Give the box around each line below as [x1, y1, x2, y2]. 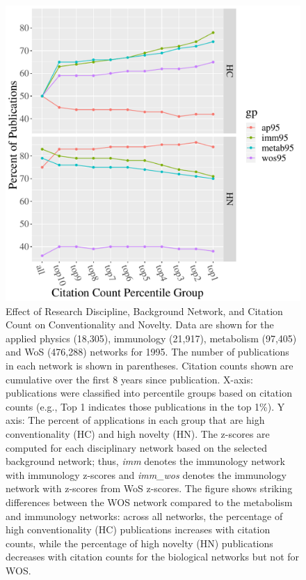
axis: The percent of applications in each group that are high [6, 413, 265, 427]
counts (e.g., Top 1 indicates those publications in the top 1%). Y [6, 399, 285, 413]
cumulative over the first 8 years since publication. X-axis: [6, 372, 253, 386]
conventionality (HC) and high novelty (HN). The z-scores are [6, 426, 270, 441]
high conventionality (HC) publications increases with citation [6, 522, 271, 537]
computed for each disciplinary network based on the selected [6, 440, 267, 455]
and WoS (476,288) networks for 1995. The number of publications [6, 344, 289, 359]
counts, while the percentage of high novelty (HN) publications [6, 535, 273, 550]
